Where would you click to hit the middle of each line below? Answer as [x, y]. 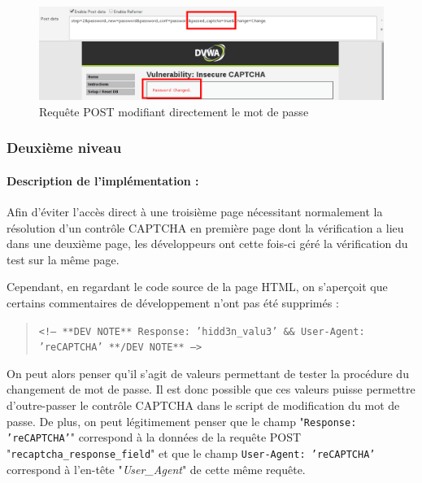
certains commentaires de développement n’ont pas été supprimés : [173, 302]
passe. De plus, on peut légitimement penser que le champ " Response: [182, 421]
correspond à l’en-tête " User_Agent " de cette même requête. [156, 469]
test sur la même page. [63, 259]
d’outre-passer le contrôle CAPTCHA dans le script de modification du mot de [203, 405]
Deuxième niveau [64, 148]
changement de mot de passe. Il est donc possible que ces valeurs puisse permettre [211, 389]
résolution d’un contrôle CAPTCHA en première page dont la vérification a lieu [205, 227]
